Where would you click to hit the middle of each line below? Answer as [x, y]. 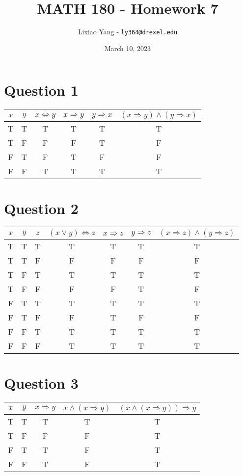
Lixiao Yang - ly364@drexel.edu [128, 32]
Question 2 [41, 208]
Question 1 [41, 90]
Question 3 [41, 383]
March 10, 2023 [128, 48]
